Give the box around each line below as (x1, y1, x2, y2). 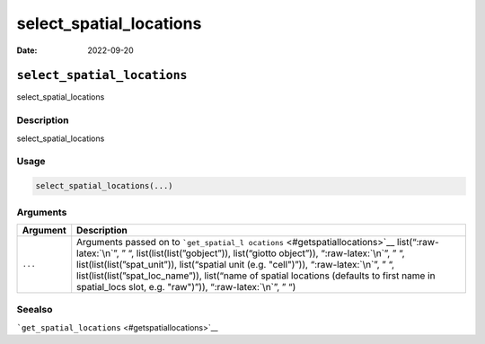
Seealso (16, 304, 53, 316)
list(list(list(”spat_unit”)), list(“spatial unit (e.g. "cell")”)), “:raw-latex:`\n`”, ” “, (76, 258, 395, 270)
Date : (16, 45, 38, 56)
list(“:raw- (396, 235, 439, 248)
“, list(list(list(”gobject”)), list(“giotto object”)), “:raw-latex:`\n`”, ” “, (128, 247, 405, 260)
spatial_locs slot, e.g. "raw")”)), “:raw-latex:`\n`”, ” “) (76, 280, 296, 293)
